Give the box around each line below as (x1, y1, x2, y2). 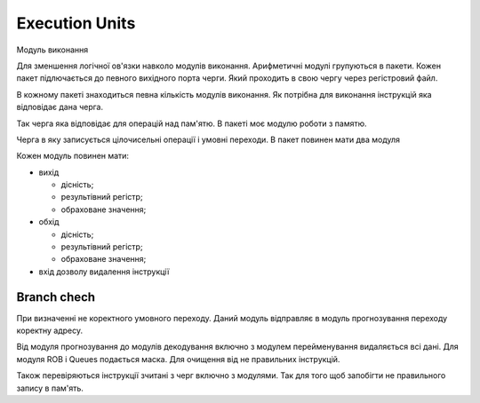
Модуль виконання (16, 44, 89, 55)
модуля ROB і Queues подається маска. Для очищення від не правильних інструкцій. (16, 353, 340, 364)
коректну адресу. (16, 325, 84, 336)
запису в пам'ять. (16, 383, 84, 393)
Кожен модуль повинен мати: (16, 151, 129, 162)
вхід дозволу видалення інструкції (38, 266, 170, 277)
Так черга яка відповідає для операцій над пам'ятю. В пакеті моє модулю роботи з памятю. (16, 118, 367, 129)
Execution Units (16, 13, 136, 33)
